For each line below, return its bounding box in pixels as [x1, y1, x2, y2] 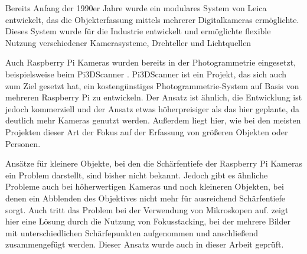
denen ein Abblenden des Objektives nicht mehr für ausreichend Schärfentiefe [5, 191, 286, 204]
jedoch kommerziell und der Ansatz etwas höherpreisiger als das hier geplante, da [5, 102, 299, 115]
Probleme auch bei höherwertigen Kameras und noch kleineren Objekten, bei [5, 180, 284, 193]
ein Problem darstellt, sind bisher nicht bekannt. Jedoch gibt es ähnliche [5, 168, 268, 181]
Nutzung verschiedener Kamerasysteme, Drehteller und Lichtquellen [5, 36, 252, 48]
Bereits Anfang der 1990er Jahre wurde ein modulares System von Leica [5, 2, 267, 14]
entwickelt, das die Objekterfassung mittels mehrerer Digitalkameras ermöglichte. [5, 13, 299, 25]
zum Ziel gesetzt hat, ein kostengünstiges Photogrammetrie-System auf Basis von [5, 79, 299, 92]
